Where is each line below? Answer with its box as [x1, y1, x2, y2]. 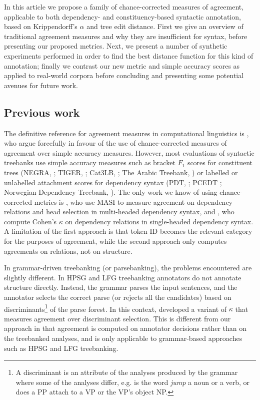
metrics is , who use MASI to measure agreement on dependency [34, 196, 232, 207]
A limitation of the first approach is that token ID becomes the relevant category [4, 226, 252, 236]
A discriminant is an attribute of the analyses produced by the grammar [15, 367, 238, 377]
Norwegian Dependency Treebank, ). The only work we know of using [4, 187, 217, 197]
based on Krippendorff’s [4, 21, 77, 32]
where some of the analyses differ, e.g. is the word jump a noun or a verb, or [15, 376, 250, 387]
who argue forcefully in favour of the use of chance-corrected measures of [4, 138, 227, 148]
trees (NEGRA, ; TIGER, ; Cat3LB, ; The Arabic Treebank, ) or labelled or [4, 167, 238, 177]
